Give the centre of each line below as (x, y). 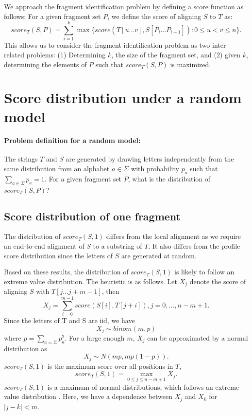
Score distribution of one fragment (92, 216)
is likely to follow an (204, 272)
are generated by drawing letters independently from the (150, 159)
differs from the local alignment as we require (174, 236)
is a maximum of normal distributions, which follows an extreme (143, 387)
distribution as (25, 348)
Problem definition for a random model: (72, 140)
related (14, 54)
